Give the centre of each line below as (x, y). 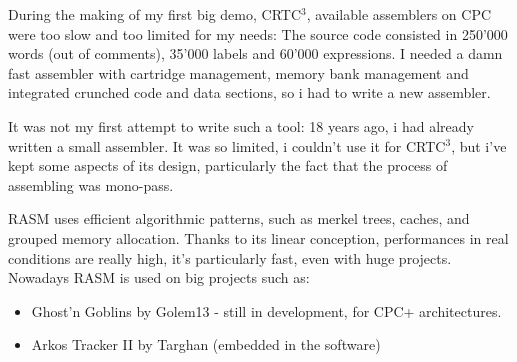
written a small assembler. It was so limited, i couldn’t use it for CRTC (227, 145)
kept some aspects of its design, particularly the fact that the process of (228, 165)
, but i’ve (479, 145)
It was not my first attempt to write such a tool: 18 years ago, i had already (241, 125)
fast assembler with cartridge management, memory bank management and (238, 72)
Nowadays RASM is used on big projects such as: (159, 277)
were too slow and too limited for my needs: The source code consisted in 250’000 (258, 33)
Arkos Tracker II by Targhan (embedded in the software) (206, 344)
